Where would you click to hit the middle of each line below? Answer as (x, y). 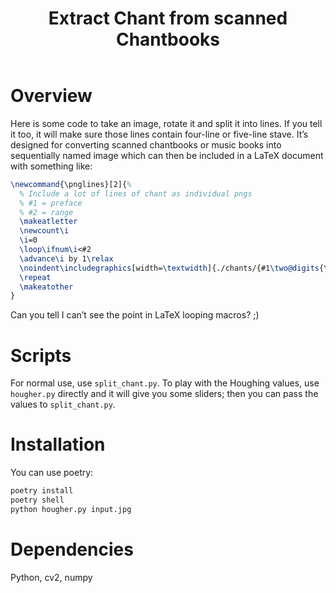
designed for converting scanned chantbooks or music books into (146, 144)
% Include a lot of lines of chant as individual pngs (136, 193)
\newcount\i (44, 231)
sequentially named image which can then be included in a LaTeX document (167, 155)
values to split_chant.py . (63, 404)
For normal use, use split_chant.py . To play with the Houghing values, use (165, 383)
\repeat (35, 277)
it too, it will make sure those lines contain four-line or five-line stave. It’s (159, 134)
